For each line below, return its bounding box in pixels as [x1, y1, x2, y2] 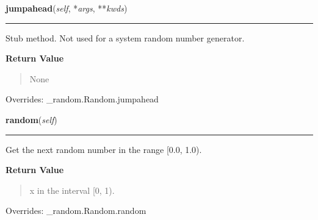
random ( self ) [5, 113, 57, 126]
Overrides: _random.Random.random [5, 204, 146, 217]
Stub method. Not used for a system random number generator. [5, 31, 245, 44]
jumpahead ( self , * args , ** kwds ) [5, 2, 128, 14]
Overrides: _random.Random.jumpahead [5, 93, 159, 105]
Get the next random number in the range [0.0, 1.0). [5, 143, 202, 155]
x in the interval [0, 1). [29, 183, 115, 196]
